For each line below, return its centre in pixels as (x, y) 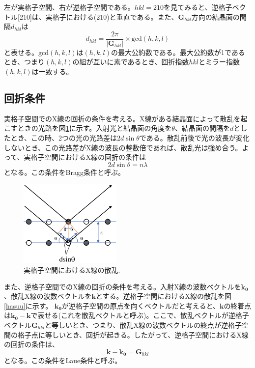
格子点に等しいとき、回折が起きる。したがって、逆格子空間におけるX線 (133, 334)
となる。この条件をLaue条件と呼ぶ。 (63, 360)
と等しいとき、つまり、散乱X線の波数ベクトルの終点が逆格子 (143, 325)
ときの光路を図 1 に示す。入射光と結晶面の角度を (95, 128)
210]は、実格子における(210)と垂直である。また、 (99, 16)
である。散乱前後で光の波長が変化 (194, 138)
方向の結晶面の (215, 16)
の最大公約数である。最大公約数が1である (178, 52)
